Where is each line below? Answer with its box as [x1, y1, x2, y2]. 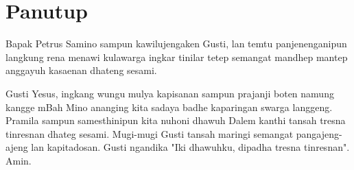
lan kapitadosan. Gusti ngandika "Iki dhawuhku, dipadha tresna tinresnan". [31, 140, 350, 154]
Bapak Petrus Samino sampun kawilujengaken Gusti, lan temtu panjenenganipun [5, 36, 347, 51]
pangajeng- [296, 126, 342, 141]
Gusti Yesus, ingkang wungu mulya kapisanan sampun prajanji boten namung [5, 86, 334, 100]
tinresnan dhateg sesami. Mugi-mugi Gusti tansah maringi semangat [5, 126, 294, 141]
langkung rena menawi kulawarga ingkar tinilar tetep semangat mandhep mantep [5, 49, 348, 64]
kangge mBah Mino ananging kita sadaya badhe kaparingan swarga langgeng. [5, 99, 333, 114]
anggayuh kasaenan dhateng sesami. [5, 63, 157, 77]
